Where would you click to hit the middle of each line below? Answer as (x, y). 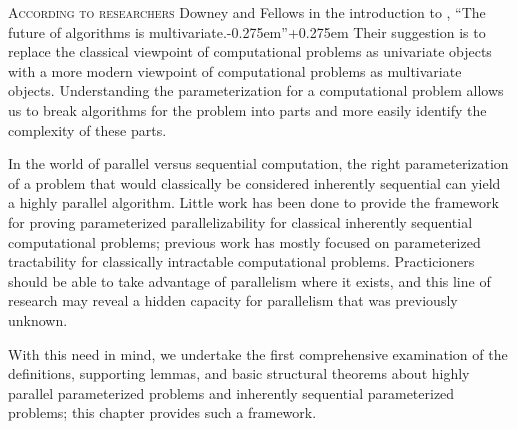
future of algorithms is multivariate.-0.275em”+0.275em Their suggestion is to (247, 31)
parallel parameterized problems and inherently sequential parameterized (231, 392)
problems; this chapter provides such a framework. (162, 412)
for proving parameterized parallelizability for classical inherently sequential (240, 221)
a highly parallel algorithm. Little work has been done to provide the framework (253, 202)
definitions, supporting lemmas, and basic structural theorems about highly (239, 373)
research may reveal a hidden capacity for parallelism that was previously (233, 300)
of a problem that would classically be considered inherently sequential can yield (254, 182)
